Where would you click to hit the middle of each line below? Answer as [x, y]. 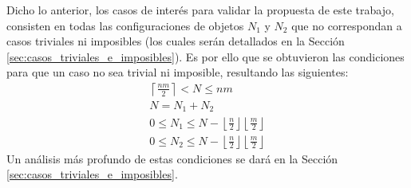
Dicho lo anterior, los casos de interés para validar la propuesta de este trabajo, [200, 10]
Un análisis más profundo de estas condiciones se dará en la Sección [172, 158]
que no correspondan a [347, 25]
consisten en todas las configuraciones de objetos [125, 25]
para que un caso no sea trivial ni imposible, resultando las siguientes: [178, 72]
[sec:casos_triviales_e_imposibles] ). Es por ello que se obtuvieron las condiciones [205, 56]
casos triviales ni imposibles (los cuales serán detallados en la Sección [176, 41]
